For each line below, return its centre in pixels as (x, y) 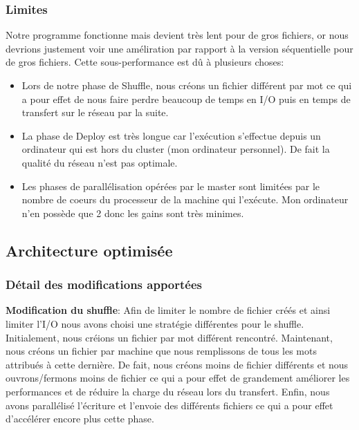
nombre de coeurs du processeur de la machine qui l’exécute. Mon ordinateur (185, 199)
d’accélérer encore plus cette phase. (80, 419)
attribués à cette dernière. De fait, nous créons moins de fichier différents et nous (177, 364)
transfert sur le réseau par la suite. (95, 112)
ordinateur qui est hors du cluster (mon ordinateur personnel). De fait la (176, 149)
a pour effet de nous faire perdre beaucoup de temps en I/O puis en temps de (186, 99)
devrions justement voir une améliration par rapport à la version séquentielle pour (179, 48)
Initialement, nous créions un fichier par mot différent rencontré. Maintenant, (169, 337)
